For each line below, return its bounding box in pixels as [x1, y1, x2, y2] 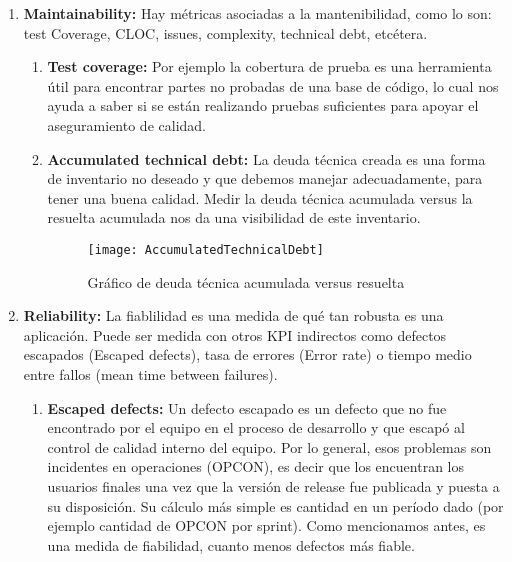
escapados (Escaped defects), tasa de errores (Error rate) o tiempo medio [23, 344, 472, 365]
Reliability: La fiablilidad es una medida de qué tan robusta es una [23, 305, 444, 326]
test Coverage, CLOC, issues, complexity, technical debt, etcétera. [23, 22, 428, 43]
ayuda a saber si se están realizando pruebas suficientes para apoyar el [47, 95, 479, 116]
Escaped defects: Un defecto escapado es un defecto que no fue [47, 397, 447, 418]
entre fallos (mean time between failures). [23, 363, 278, 384]
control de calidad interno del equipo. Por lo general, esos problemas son [47, 436, 492, 457]
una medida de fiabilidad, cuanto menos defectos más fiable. [47, 534, 415, 555]
